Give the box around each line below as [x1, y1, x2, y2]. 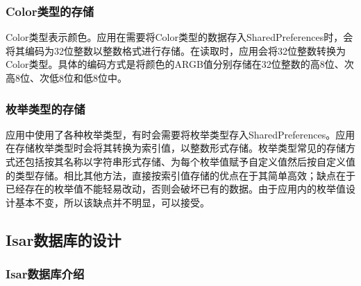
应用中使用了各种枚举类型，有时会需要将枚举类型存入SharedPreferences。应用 [6, 127, 355, 141]
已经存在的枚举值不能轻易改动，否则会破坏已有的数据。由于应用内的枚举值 [6, 181, 346, 196]
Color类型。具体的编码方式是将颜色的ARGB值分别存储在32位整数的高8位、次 [6, 57, 354, 71]
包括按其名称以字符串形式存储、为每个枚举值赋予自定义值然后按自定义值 [24, 154, 355, 168]
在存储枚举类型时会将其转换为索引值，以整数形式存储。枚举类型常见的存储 [6, 141, 346, 155]
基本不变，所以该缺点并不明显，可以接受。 [15, 195, 210, 209]
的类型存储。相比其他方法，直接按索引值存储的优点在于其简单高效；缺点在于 [6, 168, 355, 182]
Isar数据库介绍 [6, 265, 85, 283]
